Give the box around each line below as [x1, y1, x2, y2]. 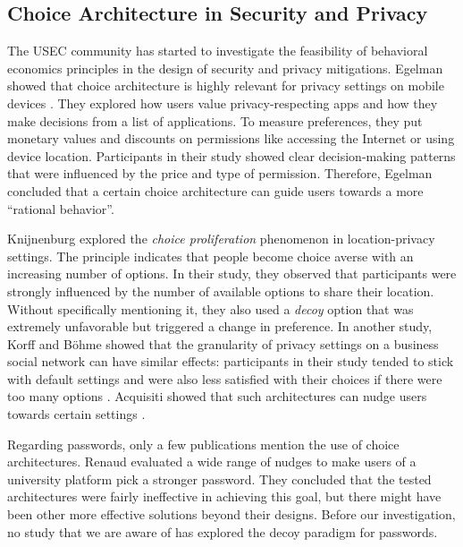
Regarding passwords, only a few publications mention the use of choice [7, 434, 400, 453]
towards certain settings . [7, 405, 146, 423]
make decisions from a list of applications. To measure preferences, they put [7, 111, 423, 130]
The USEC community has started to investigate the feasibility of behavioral [7, 41, 428, 60]
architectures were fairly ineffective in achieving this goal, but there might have [7, 487, 442, 506]
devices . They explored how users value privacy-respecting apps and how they [7, 93, 438, 112]
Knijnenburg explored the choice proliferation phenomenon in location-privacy [7, 229, 435, 248]
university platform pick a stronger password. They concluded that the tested [7, 469, 432, 488]
